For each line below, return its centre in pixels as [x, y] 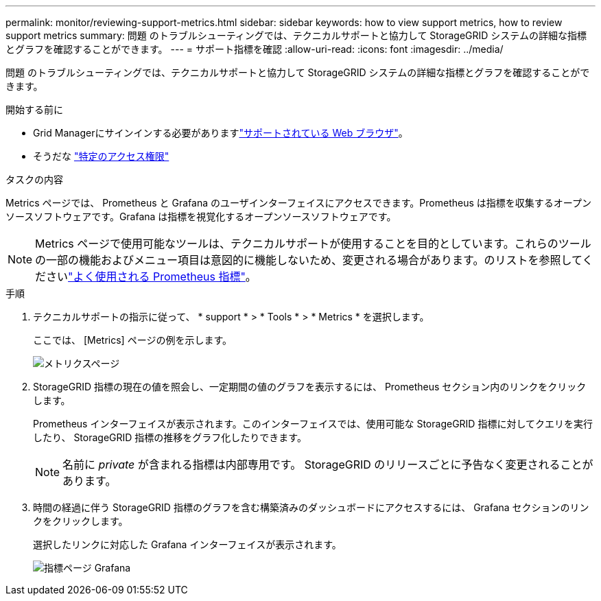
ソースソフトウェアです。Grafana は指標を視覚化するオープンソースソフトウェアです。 [201, 216]
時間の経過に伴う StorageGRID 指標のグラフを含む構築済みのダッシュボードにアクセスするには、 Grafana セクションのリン [311, 507]
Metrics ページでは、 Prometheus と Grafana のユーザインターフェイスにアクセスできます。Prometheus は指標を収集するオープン [298, 203]
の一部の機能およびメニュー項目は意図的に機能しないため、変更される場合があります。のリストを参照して [309, 260]
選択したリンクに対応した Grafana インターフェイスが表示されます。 [187, 544]
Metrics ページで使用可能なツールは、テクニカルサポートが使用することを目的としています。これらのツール [313, 244]
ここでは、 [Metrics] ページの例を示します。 [132, 340]
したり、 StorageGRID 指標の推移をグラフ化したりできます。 [170, 437]
